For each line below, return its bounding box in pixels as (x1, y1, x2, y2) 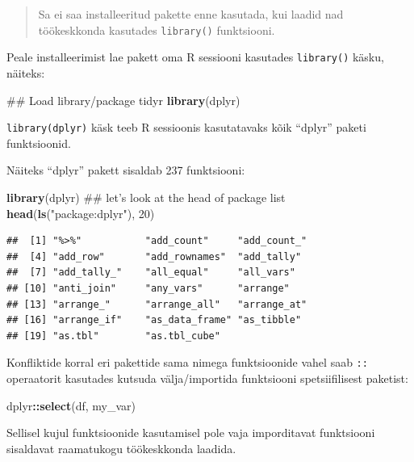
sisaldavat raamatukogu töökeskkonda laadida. (6, 439, 236, 456)
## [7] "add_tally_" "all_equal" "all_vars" (6, 267, 295, 279)
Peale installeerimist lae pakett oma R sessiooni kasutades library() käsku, (6, 48, 384, 65)
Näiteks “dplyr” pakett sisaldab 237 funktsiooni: (6, 162, 245, 178)
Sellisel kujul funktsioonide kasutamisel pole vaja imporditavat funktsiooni (6, 424, 375, 441)
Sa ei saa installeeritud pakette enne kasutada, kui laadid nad (38, 6, 344, 22)
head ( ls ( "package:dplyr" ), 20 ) (6, 204, 155, 221)
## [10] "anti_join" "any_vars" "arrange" (6, 282, 290, 294)
